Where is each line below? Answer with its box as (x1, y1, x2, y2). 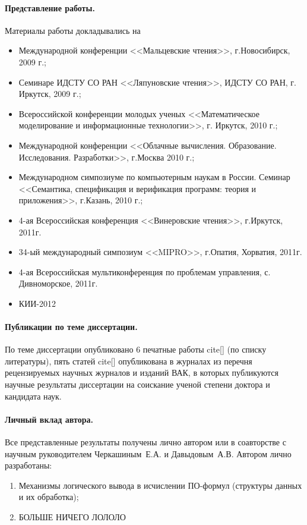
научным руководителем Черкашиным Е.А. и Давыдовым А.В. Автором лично (5, 447, 292, 460)
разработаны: (5, 459, 52, 471)
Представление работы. (5, 1, 95, 14)
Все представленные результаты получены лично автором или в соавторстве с (5, 436, 286, 448)
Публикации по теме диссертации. (5, 320, 138, 333)
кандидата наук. (5, 389, 62, 402)
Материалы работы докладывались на (5, 24, 141, 36)
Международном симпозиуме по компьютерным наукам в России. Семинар (18, 171, 290, 183)
